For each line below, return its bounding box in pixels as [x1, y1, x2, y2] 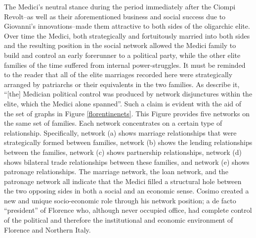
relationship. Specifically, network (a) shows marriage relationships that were [4, 127, 237, 138]
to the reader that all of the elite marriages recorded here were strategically [4, 69, 233, 80]
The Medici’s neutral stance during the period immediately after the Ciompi [4, 1, 236, 11]
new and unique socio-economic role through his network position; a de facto [4, 195, 236, 205]
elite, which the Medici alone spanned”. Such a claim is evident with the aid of [4, 98, 242, 108]
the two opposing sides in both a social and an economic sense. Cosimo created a [4, 186, 249, 196]
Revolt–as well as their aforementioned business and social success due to [4, 11, 226, 21]
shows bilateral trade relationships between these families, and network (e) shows [4, 156, 250, 167]
